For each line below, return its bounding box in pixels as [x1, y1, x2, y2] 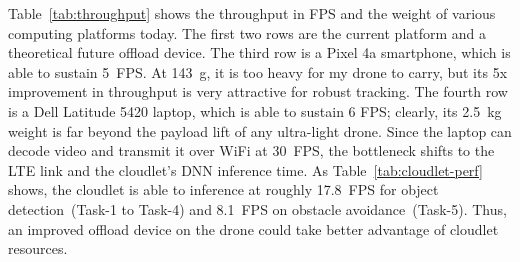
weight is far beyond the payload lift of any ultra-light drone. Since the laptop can [8, 120, 512, 141]
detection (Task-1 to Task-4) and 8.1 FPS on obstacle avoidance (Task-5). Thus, [8, 198, 507, 219]
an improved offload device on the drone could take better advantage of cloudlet [8, 218, 499, 239]
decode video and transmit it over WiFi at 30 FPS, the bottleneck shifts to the [8, 140, 495, 161]
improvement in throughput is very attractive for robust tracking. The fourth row [8, 81, 508, 102]
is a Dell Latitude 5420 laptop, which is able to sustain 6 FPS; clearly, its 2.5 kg [8, 100, 502, 121]
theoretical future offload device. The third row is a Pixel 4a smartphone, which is [8, 42, 511, 63]
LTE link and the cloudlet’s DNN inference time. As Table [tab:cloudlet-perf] [8, 159, 483, 180]
